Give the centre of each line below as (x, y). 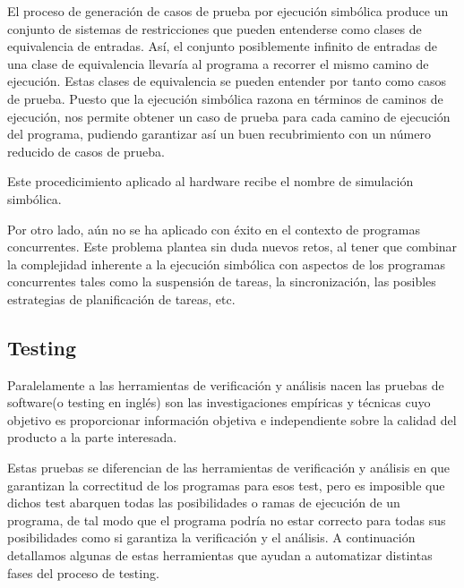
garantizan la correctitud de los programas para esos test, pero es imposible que (226, 485)
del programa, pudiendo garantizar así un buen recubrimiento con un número (219, 134)
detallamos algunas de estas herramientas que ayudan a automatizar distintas (220, 555)
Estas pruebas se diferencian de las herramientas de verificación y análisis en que (229, 468)
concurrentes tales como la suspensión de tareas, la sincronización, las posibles (222, 281)
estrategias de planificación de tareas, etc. (121, 298)
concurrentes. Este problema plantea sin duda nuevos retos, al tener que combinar (232, 247)
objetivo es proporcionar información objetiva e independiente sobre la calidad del (232, 419)
